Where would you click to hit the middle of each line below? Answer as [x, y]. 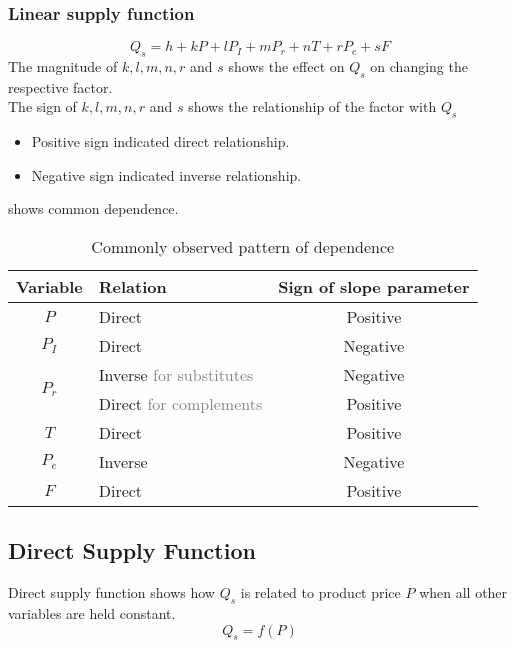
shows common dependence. [93, 208]
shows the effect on [286, 66]
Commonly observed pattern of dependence [243, 246]
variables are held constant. [92, 612]
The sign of [42, 106]
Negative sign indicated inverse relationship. [166, 174]
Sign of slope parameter [374, 286]
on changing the [419, 66]
